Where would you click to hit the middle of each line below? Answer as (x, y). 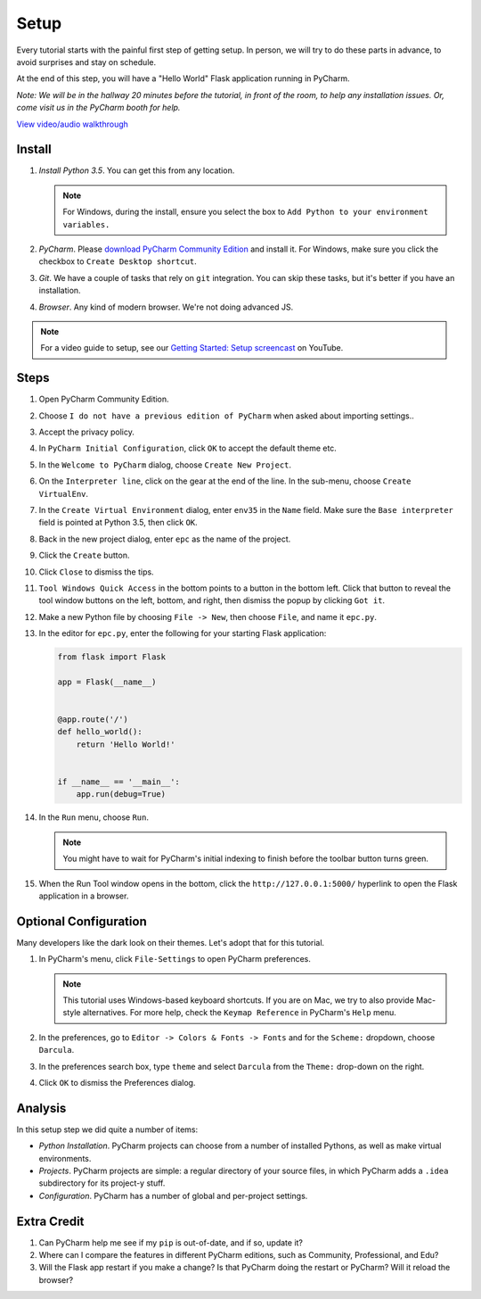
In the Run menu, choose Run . (94, 817)
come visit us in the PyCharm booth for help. (98, 108)
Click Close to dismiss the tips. (97, 572)
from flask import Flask (112, 657)
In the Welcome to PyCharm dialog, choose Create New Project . (165, 465)
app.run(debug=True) (121, 794)
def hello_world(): (100, 732)
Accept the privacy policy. (87, 432)
